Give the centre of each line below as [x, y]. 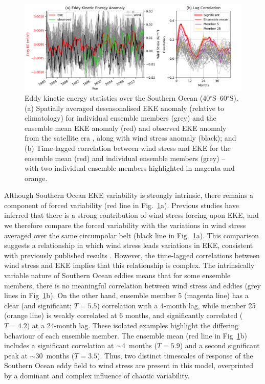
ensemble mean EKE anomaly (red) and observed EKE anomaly [126, 128]
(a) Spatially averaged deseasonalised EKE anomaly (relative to [124, 108]
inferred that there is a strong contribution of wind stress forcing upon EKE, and [131, 215]
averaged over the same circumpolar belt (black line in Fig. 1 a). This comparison [132, 235]
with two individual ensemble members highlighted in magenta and [130, 168]
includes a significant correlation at [59, 345]
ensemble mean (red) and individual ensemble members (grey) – [125, 158]
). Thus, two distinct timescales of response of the [175, 355]
